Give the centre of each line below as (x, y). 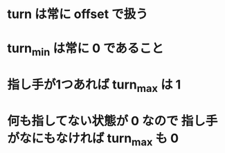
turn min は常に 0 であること (85, 50)
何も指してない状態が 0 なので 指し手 (112, 121)
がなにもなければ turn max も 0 (93, 139)
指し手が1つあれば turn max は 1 (94, 86)
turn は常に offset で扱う (78, 14)
